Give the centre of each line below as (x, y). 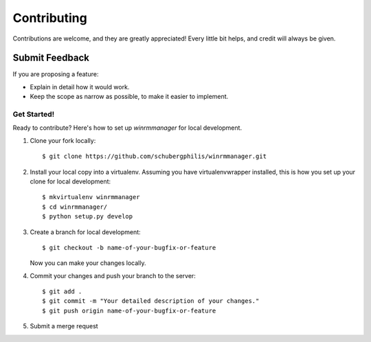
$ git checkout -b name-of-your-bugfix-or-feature (129, 248)
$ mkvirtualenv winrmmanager (91, 197)
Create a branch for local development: (85, 232)
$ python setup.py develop (88, 217)
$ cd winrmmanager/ (75, 207)
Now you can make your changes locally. (88, 263)
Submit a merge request (64, 326)
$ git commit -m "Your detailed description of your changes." (151, 301)
